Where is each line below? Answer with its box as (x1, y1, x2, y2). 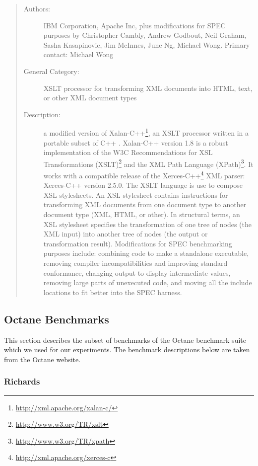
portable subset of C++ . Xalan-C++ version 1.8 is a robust (43, 137, 228, 148)
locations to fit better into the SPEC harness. (43, 287, 182, 297)
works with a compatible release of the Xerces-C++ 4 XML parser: (43, 169, 245, 180)
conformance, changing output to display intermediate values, (43, 267, 231, 278)
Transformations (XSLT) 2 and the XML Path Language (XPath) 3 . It (43, 157, 254, 169)
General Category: (23, 66, 79, 76)
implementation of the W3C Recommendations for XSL (43, 147, 213, 157)
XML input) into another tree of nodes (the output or (43, 229, 208, 239)
